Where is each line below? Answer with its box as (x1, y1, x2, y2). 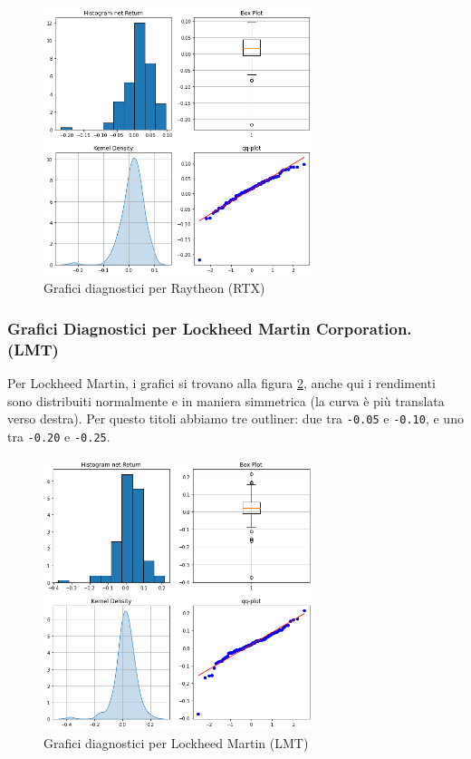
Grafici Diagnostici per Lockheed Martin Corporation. (7, 316, 412, 339)
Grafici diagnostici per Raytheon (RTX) (43, 278, 265, 297)
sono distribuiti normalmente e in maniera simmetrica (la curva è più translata (7, 391, 445, 410)
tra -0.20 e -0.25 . (7, 426, 111, 445)
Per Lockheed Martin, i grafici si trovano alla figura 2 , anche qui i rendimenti (7, 374, 436, 393)
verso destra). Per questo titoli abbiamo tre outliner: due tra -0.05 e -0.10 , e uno (7, 409, 464, 428)
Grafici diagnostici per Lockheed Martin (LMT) (43, 733, 309, 752)
